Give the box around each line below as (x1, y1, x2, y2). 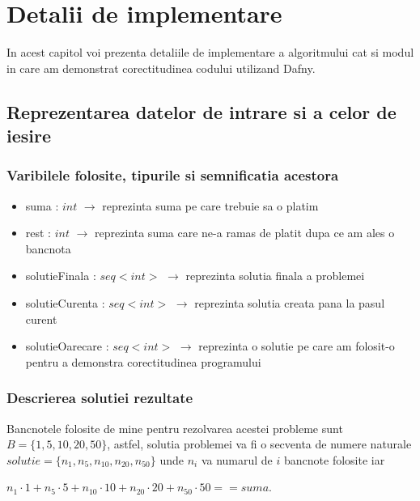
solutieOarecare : (25, 338, 109, 355)
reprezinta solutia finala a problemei (185, 267, 365, 284)
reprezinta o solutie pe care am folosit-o (198, 338, 395, 355)
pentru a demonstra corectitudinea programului (25, 353, 261, 370)
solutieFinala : (25, 267, 96, 284)
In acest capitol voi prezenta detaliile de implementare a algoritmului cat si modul (6, 44, 414, 61)
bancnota (25, 240, 71, 257)
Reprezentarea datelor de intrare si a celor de (6, 99, 397, 124)
